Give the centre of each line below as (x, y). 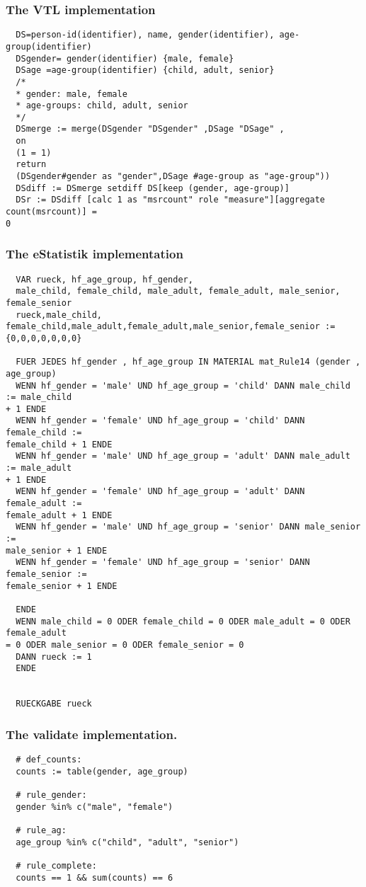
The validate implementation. (92, 734)
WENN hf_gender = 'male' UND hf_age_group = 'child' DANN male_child (183, 385)
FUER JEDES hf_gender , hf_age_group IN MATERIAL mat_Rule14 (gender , (188, 362)
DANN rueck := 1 (54, 657)
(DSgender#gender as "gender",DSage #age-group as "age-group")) (173, 177)
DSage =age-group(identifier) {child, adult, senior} (145, 70)
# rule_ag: (41, 831)
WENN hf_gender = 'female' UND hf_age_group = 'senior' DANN (163, 562)
